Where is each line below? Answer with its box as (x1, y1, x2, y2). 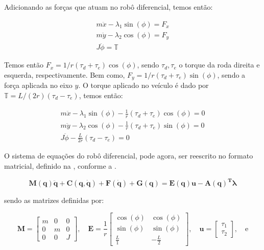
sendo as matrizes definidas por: (4, 195, 104, 206)
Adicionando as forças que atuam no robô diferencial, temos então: (4, 2, 213, 12)
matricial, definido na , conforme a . (4, 161, 116, 171)
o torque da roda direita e (179, 59, 260, 70)
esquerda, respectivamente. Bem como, (4, 69, 125, 80)
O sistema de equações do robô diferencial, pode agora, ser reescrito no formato (4, 150, 253, 161)
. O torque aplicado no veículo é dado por (78, 80, 209, 90)
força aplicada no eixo (4, 80, 73, 90)
